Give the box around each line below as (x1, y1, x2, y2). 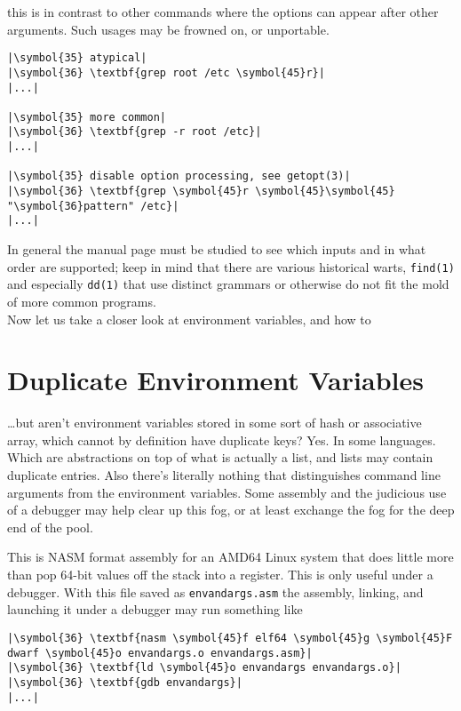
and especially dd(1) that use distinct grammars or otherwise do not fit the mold (7, 275, 449, 293)
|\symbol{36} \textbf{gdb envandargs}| (7, 675, 242, 689)
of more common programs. (7, 292, 156, 310)
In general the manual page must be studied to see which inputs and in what (7, 240, 426, 259)
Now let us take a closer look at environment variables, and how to (7, 309, 371, 328)
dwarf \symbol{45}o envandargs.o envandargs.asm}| (7, 646, 313, 659)
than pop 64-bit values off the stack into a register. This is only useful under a (7, 565, 433, 584)
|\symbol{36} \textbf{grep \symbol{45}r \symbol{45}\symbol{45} (7, 185, 395, 198)
